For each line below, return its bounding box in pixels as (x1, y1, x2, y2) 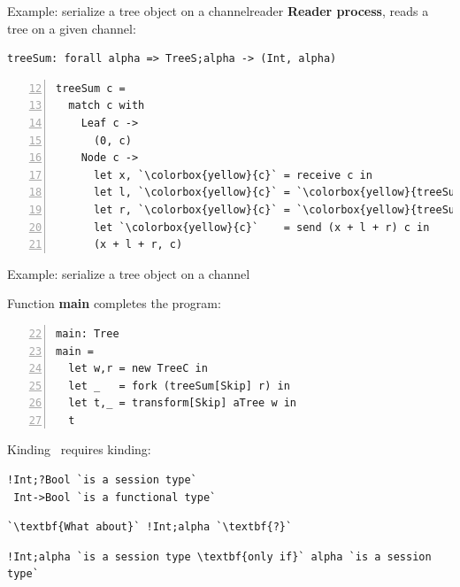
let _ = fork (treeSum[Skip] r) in (68, 379, 290, 392)
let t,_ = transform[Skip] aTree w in (68, 397, 297, 410)
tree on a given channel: (7, 19, 136, 37)
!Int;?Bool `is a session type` (7, 474, 197, 487)
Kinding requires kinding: (7, 440, 151, 459)
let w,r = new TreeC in (68, 362, 208, 375)
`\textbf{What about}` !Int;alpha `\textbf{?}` (7, 521, 293, 534)
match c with (68, 99, 145, 112)
